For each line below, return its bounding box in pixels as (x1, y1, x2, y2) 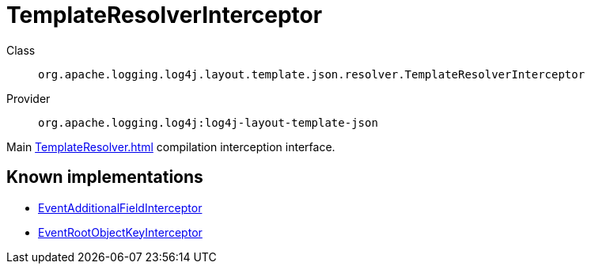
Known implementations (6, 167, 203, 188)
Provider (6, 91, 51, 105)
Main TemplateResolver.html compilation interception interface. (6, 139, 335, 154)
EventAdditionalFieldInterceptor (38, 200, 203, 215)
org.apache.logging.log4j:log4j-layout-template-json (38, 116, 378, 129)
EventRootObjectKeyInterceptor (38, 225, 203, 239)
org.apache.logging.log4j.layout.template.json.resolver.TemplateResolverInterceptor (38, 67, 585, 81)
